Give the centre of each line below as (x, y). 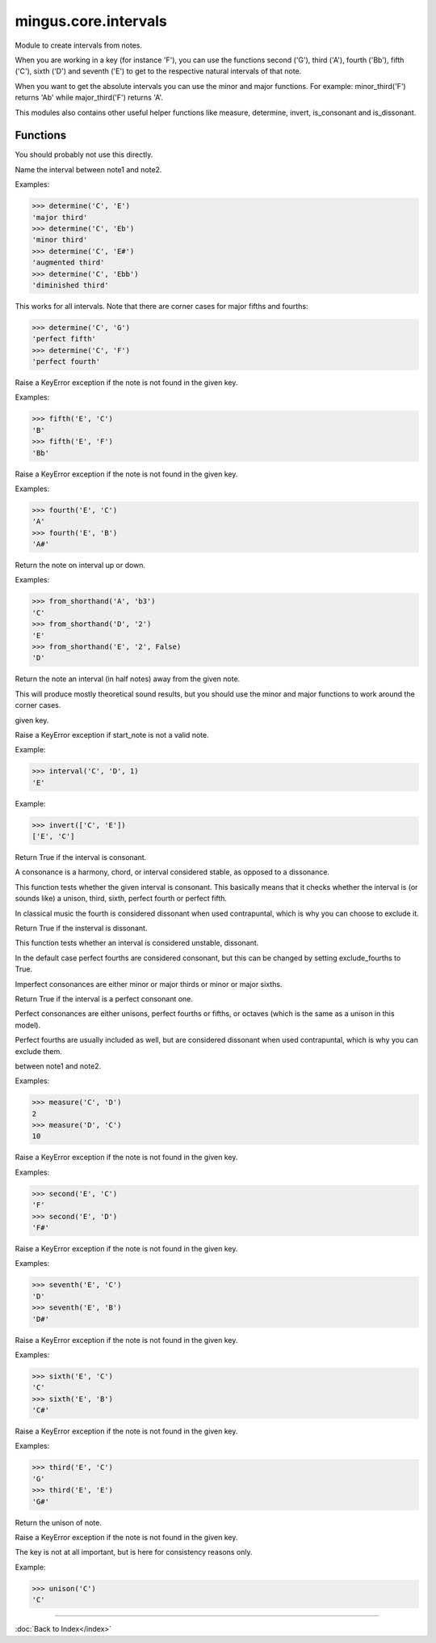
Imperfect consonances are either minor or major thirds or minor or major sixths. (149, 984)
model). (27, 1025)
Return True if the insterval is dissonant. (81, 928)
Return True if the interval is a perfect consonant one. (104, 998)
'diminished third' (70, 285)
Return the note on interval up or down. (80, 565)
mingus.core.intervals (91, 21)
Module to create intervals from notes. (79, 45)
